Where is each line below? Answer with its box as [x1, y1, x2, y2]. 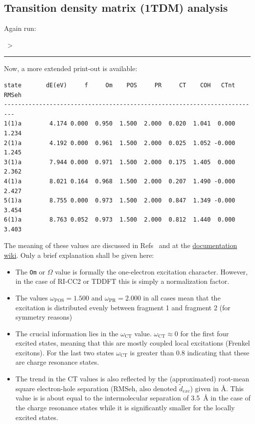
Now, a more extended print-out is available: [4, 63, 138, 74]
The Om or [15, 266, 46, 276]
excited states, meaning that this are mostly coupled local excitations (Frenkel [15, 338, 250, 348]
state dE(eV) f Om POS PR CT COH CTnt [4, 81, 235, 89]
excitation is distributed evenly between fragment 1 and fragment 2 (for [15, 302, 231, 312]
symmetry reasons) [15, 312, 72, 322]
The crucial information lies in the [15, 328, 118, 338]
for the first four [180, 328, 229, 338]
